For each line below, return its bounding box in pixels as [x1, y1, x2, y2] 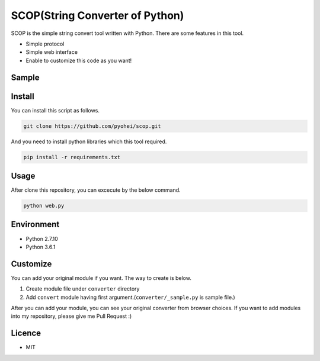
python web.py [23, 202, 65, 209]
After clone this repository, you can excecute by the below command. [11, 186, 181, 194]
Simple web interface [25, 49, 78, 56]
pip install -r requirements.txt [23, 154, 121, 160]
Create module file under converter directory [25, 285, 140, 292]
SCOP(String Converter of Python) [11, 9, 184, 22]
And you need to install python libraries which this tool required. [11, 138, 167, 145]
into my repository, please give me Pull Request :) [11, 312, 132, 320]
